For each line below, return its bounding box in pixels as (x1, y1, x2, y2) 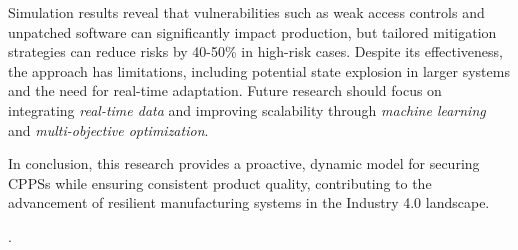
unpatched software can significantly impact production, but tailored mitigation (8, 21, 497, 42)
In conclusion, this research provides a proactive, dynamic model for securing (8, 153, 480, 174)
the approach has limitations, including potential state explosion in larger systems (8, 60, 510, 81)
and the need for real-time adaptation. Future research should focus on (8, 80, 442, 101)
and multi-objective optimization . (8, 119, 209, 140)
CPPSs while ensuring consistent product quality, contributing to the (8, 172, 432, 193)
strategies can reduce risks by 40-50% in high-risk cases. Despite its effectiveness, (8, 41, 503, 62)
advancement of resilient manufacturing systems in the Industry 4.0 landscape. (8, 192, 490, 213)
